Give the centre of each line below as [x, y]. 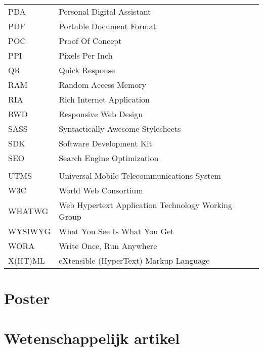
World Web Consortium [101, 190]
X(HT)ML [27, 260]
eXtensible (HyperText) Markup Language [134, 260]
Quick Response [87, 70]
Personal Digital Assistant [105, 11]
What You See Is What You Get [116, 231]
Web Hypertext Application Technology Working [145, 205]
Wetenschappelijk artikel [92, 338]
